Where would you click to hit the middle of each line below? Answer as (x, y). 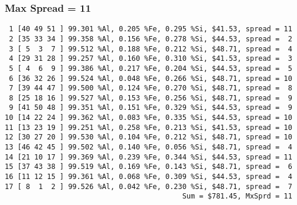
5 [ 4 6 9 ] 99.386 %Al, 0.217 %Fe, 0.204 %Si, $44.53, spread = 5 (151, 68)
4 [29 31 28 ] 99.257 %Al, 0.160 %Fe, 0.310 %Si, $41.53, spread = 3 (151, 59)
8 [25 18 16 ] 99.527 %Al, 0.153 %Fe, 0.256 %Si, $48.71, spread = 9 (151, 98)
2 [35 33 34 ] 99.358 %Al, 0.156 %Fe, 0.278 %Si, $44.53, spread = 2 (151, 39)
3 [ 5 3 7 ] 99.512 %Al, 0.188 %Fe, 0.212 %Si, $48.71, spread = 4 (151, 49)
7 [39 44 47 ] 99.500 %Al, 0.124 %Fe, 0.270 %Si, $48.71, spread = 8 (151, 88)
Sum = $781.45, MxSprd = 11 (237, 196)
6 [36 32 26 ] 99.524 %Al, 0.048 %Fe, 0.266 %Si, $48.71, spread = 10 (151, 78)
